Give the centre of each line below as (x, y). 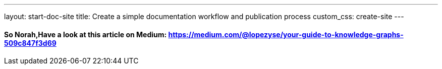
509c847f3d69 (30, 43)
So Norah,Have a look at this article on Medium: (86, 34)
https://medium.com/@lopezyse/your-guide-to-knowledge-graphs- (286, 34)
